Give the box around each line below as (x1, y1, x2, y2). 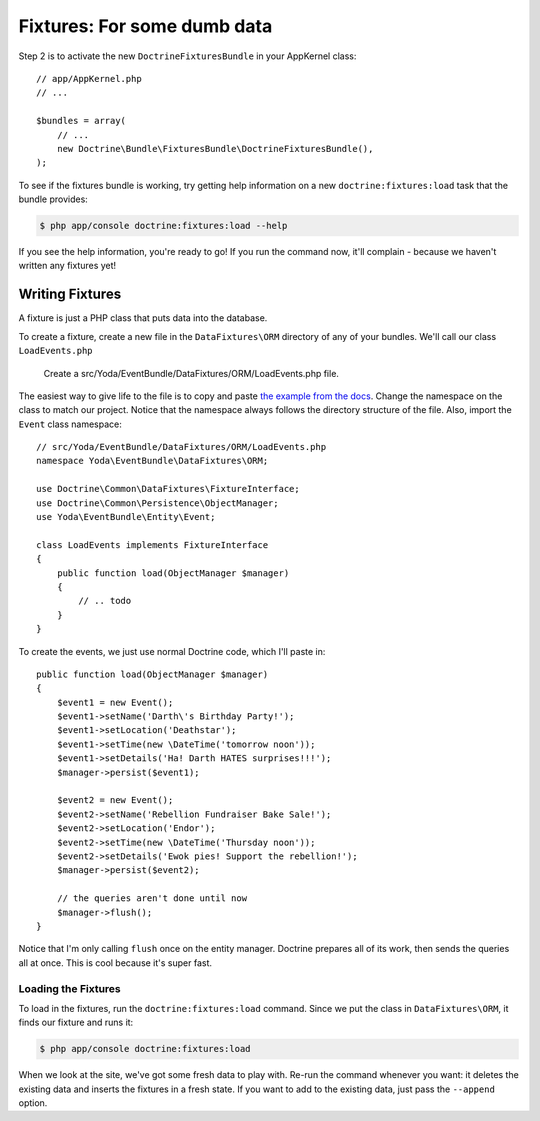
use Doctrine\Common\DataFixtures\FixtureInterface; (36, 483, 300, 495)
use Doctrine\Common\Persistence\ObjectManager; (36, 497, 279, 509)
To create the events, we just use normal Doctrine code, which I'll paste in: (18, 645, 326, 657)
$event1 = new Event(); (56, 696, 174, 708)
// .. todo (78, 595, 132, 607)
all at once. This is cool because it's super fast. (18, 956, 213, 969)
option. (18, 1097, 48, 1109)
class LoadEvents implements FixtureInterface (36, 539, 269, 550)
